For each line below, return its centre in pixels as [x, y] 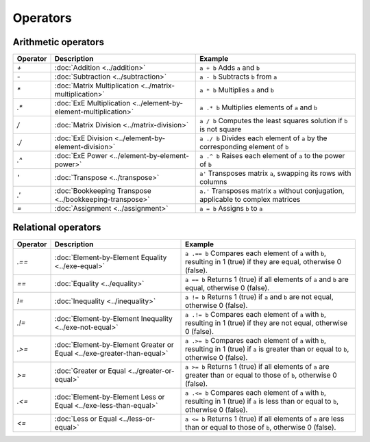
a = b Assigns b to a [231, 209]
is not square [221, 129]
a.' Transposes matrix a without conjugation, [272, 191]
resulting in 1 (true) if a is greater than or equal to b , [267, 349]
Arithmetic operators [58, 42]
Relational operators [57, 227]
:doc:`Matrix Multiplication [97, 86]
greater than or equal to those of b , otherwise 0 [261, 375]
